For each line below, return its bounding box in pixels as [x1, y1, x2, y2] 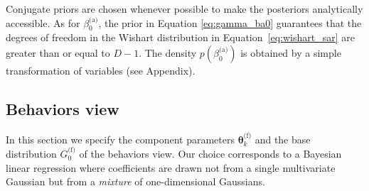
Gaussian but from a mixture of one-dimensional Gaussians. [6, 174, 265, 189]
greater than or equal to [6, 45, 110, 60]
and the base [255, 131, 311, 146]
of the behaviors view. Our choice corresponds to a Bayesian [79, 146, 342, 160]
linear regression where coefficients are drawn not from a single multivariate [6, 160, 336, 175]
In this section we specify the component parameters [6, 131, 235, 146]
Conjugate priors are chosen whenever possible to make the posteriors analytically [6, 1, 363, 16]
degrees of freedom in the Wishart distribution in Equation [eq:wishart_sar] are [6, 30, 355, 45]
